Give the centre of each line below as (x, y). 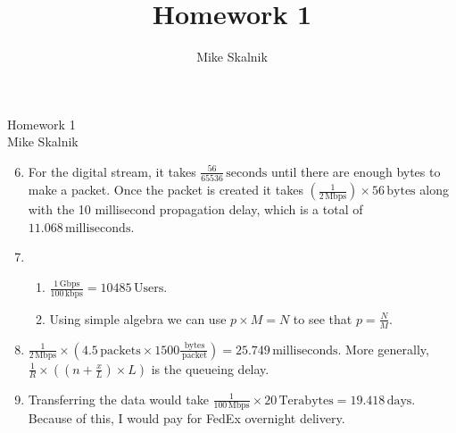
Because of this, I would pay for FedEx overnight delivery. (187, 418)
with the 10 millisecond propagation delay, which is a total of (195, 209)
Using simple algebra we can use (138, 318)
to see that (323, 318)
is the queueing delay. (210, 368)
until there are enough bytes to (356, 171)
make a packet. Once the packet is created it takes (166, 190)
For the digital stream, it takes (112, 171)
